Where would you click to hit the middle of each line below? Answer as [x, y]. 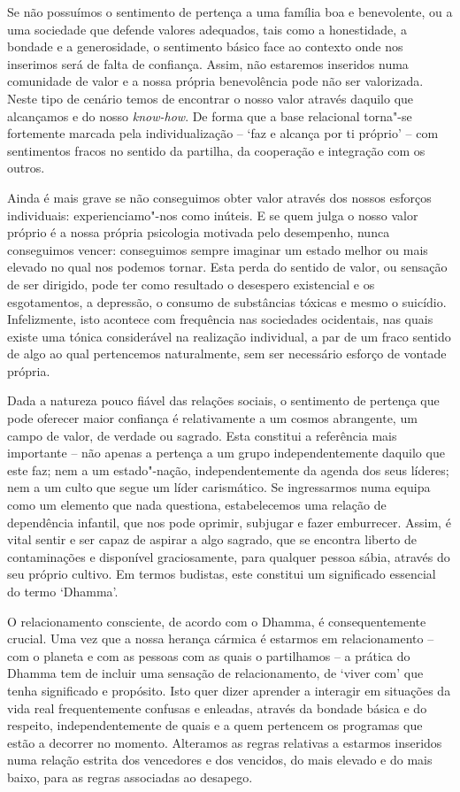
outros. [26, 168]
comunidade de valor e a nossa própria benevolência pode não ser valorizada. [215, 81]
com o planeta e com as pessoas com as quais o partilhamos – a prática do [209, 655]
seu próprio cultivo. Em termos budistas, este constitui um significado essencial [222, 574]
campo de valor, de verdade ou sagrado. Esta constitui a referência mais [202, 435]
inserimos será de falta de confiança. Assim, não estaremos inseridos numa [208, 63]
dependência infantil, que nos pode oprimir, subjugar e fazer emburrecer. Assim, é [229, 522]
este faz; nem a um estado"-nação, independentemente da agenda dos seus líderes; [228, 469]
